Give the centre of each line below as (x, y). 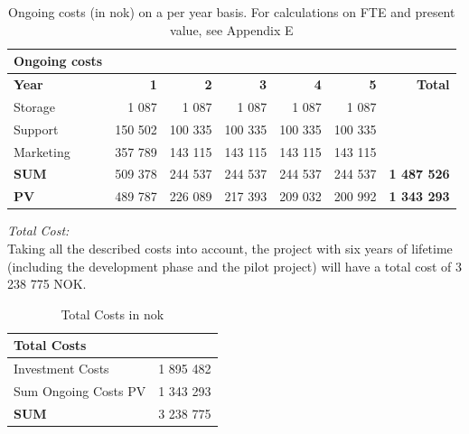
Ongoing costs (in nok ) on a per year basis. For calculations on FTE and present (232, 12)
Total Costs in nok (113, 314)
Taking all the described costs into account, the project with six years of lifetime (230, 248)
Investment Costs (61, 369)
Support (36, 129)
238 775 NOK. (47, 284)
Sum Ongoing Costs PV (80, 391)
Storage (34, 106)
